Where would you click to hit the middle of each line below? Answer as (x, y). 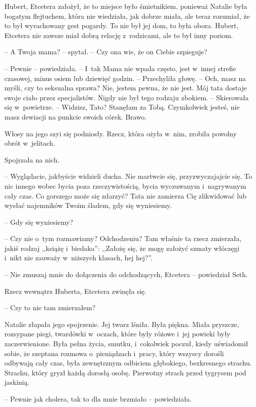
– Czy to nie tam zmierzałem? (50, 307)
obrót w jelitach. (30, 143)
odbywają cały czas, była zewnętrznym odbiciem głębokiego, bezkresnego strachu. (128, 363)
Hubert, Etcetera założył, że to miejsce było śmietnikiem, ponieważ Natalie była (126, 6)
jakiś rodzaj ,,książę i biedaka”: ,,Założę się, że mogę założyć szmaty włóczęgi (122, 248)
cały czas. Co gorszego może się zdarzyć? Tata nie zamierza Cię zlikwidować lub (126, 195)
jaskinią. (17, 382)
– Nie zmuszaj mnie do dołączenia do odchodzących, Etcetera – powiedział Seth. (126, 274)
